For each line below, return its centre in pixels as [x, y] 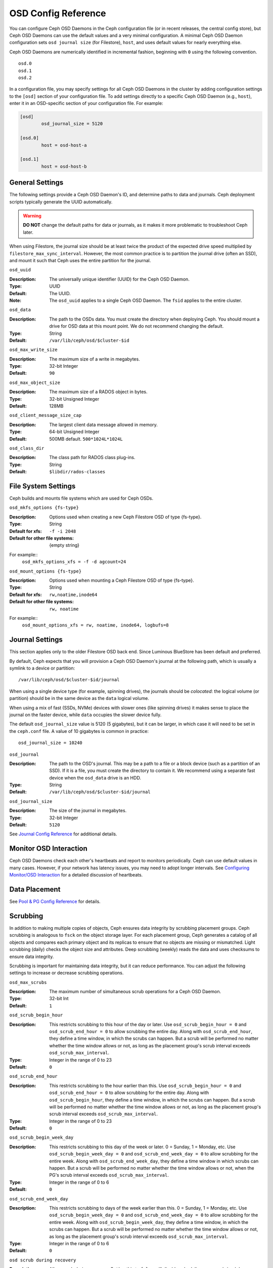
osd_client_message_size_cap [45, 415]
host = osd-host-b [64, 166]
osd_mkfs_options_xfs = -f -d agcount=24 [74, 562]
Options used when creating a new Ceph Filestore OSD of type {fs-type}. [125, 517]
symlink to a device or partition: [42, 668]
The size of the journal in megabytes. [88, 811]
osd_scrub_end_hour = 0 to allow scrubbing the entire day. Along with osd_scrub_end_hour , [151, 1032]
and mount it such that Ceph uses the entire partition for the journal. [80, 261]
